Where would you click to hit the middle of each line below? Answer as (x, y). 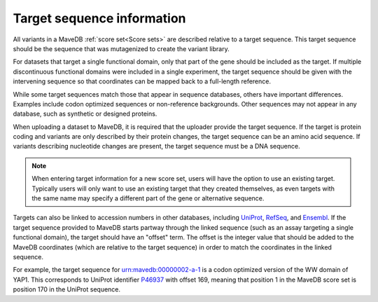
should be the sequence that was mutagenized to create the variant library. (121, 48)
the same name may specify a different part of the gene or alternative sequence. (148, 198)
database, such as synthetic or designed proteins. (85, 114)
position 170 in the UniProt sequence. (67, 289)
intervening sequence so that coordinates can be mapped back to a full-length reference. (142, 81)
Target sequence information (99, 18)
